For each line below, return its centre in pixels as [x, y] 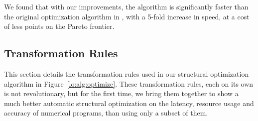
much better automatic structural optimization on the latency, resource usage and [129, 103]
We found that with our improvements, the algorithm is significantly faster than [126, 6]
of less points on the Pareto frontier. [59, 26]
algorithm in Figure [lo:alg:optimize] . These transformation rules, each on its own [129, 83]
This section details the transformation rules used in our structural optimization [127, 73]
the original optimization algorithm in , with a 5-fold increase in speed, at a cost [127, 16]
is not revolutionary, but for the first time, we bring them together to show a [121, 93]
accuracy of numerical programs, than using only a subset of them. [106, 113]
